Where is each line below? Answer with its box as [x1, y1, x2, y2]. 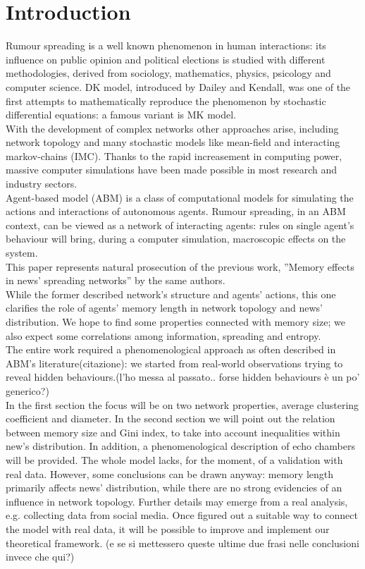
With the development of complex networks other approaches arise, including [6, 121, 339, 135]
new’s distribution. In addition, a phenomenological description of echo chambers [6, 439, 355, 453]
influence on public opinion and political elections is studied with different [6, 51, 326, 66]
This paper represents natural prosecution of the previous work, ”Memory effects [6, 259, 354, 274]
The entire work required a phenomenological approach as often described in [6, 342, 336, 357]
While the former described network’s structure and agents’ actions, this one [6, 286, 336, 301]
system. [6, 245, 38, 260]
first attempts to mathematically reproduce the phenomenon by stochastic [6, 93, 326, 108]
